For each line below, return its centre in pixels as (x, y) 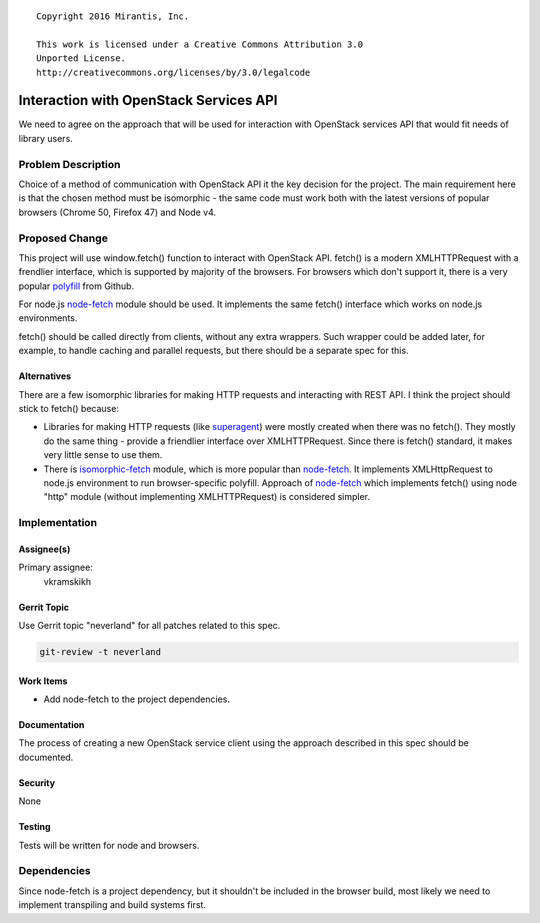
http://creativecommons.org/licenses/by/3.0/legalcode (173, 72)
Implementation (58, 523)
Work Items (43, 681)
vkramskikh (67, 581)
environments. (48, 318)
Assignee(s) (44, 549)
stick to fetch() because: (69, 409)
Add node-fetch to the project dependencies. (136, 699)
